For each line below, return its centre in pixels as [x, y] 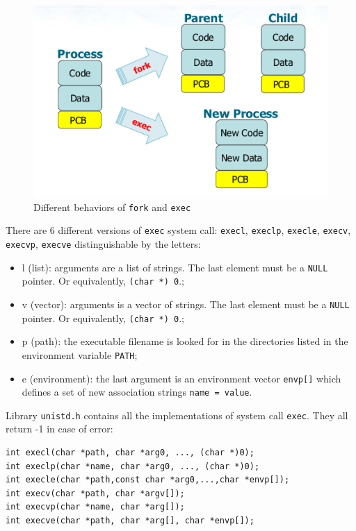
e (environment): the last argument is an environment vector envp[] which [181, 378]
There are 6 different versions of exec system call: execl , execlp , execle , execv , [178, 230]
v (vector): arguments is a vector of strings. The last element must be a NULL [186, 304]
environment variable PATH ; [80, 354]
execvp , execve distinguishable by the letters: [103, 243]
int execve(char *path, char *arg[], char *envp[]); [130, 521]
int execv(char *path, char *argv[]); [95, 493]
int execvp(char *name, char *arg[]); [95, 507]
